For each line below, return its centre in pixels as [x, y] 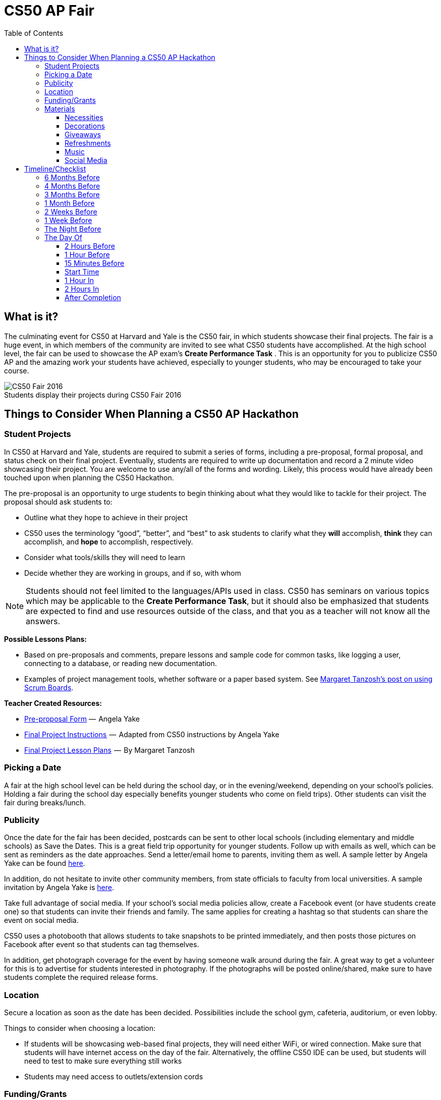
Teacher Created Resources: [53, 703]
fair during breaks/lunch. [45, 802]
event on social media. [41, 920]
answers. [43, 621]
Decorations [85, 126]
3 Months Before [72, 194]
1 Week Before [68, 220]
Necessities [84, 117]
